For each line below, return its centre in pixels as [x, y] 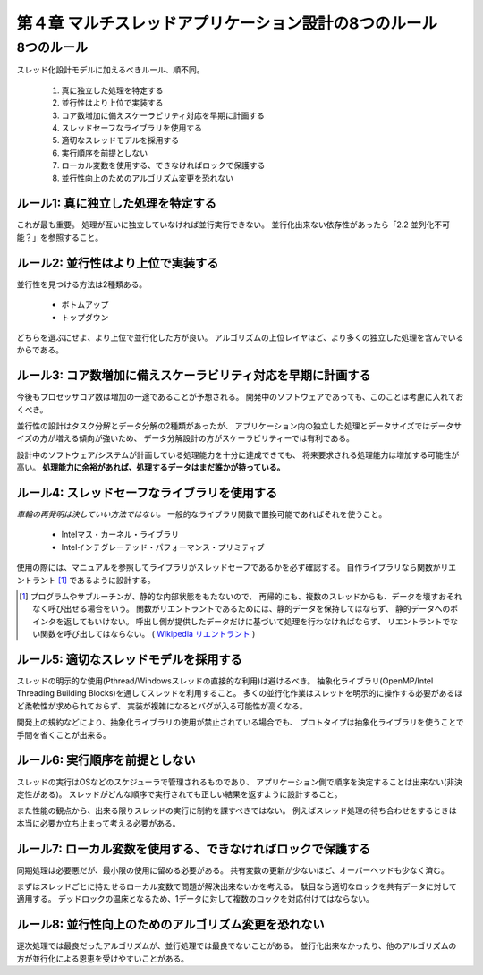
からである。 [40, 350]
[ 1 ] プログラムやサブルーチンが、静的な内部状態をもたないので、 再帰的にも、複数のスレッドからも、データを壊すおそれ [241, 596]
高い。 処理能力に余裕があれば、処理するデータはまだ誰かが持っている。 [151, 467]
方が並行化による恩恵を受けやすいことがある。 [103, 958]
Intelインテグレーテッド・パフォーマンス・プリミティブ [163, 547]
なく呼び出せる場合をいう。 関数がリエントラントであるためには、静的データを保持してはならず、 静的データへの [241, 609]
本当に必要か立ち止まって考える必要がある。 [98, 823]
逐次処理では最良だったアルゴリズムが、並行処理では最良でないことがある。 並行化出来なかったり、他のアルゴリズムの [237, 946]
